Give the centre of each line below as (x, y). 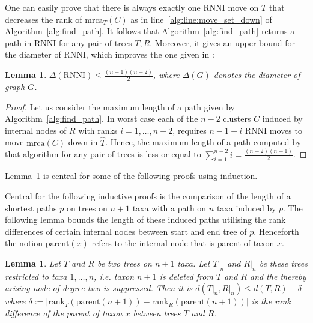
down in (83, 142)
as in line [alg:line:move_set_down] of (201, 19)
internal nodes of (36, 130)
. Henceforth (276, 231)
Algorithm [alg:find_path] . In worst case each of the (102, 119)
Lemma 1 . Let (33, 263)
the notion (24, 243)
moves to (286, 130)
